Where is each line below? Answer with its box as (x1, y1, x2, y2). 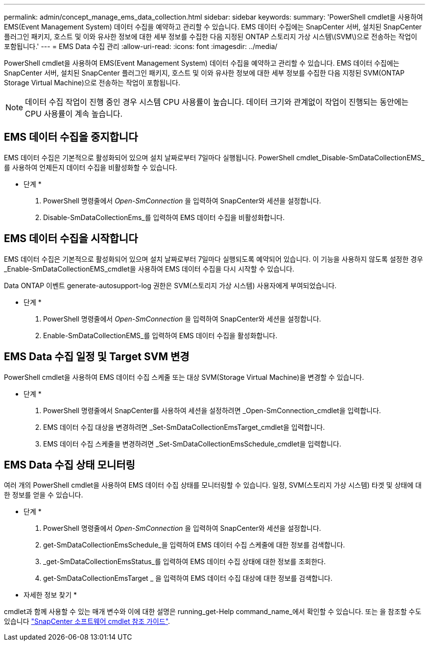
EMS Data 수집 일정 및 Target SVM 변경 (4, 350, 190, 363)
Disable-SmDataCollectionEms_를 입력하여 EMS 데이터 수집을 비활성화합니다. (43, 213, 285, 222)
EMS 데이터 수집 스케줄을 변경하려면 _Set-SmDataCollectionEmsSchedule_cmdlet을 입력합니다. (43, 439, 341, 448)
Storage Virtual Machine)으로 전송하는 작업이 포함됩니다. (4, 78, 180, 87)
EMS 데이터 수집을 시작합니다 (4, 232, 138, 245)
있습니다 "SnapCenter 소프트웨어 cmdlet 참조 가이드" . (4, 617, 170, 626)
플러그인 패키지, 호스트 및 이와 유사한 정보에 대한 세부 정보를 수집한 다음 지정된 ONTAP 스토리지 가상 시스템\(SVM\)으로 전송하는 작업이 (4, 32, 417, 41)
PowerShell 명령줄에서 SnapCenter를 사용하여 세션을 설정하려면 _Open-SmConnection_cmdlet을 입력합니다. (43, 406, 381, 415)
